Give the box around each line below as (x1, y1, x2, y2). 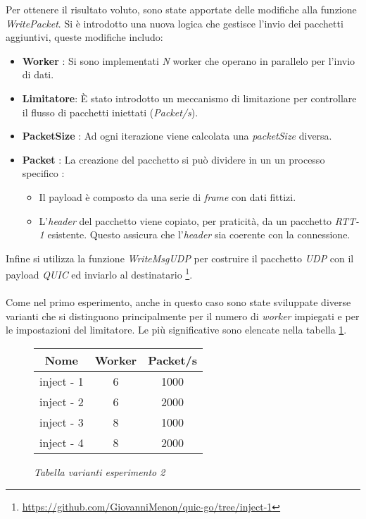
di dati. (22, 67, 54, 82)
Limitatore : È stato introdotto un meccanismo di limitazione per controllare (22, 90, 357, 105)
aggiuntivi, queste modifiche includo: (6, 30, 163, 44)
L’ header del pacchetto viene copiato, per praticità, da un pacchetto (39, 213, 332, 228)
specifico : (22, 166, 65, 181)
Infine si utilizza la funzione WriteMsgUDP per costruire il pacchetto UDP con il (6, 250, 354, 265)
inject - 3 (39, 413, 84, 430)
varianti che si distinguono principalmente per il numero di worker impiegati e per (6, 308, 360, 323)
